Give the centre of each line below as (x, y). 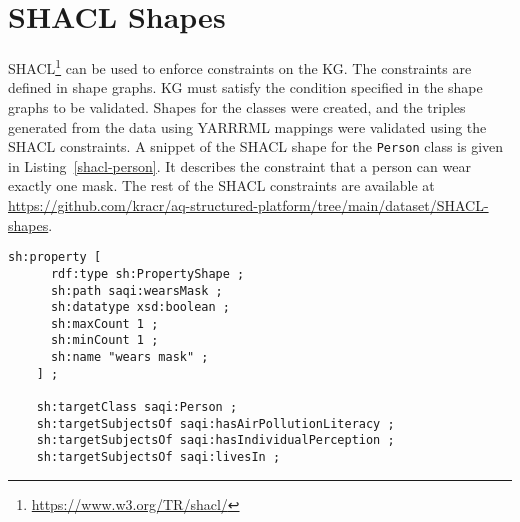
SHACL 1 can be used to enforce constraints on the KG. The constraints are (240, 66)
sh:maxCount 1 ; (104, 323)
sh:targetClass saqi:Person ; (137, 407)
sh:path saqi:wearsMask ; (136, 290)
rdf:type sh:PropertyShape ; (147, 273)
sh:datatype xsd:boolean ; (140, 307)
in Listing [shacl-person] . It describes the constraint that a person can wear (239, 165)
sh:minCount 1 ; (104, 340)
